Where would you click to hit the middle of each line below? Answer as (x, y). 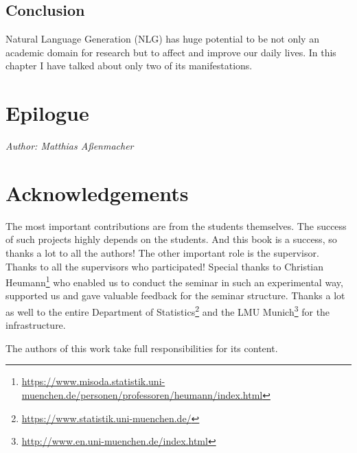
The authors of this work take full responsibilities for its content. (142, 348)
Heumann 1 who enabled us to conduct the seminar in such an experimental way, (174, 281)
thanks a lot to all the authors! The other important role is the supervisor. (162, 253)
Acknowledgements (97, 193)
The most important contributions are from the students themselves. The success (176, 225)
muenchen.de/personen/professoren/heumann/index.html (142, 395)
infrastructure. (36, 325)
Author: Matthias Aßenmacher (70, 146)
